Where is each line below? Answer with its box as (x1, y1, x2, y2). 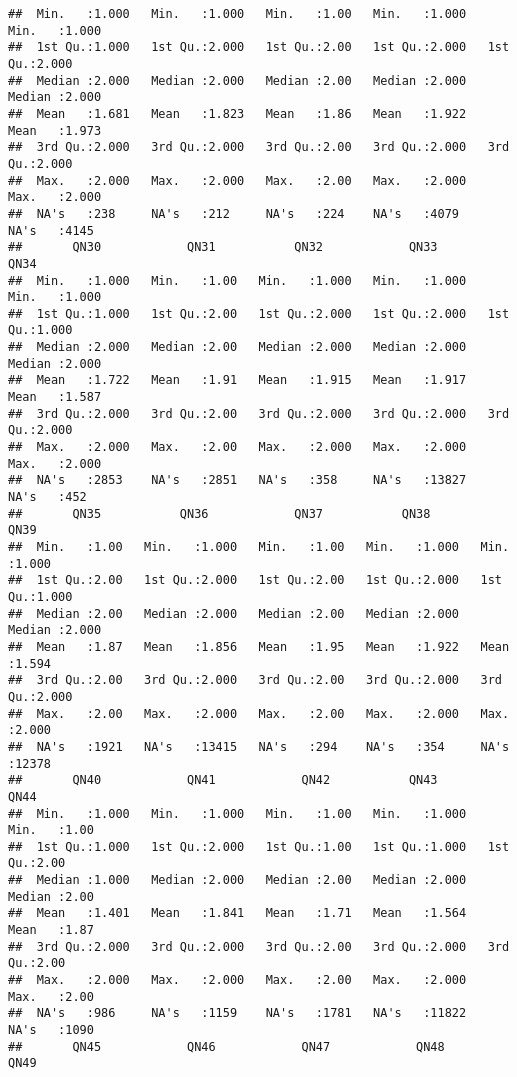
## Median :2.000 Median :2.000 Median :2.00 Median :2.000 (8, 73, 467, 88)
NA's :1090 (8, 1023, 94, 1038)
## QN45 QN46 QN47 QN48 (8, 1039, 445, 1054)
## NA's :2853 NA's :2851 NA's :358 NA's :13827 (8, 473, 467, 488)
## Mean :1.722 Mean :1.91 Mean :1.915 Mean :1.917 (8, 373, 467, 388)
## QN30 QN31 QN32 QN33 (8, 240, 438, 255)
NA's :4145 (8, 223, 94, 238)
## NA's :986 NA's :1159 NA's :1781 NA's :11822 (8, 1006, 467, 1021)
